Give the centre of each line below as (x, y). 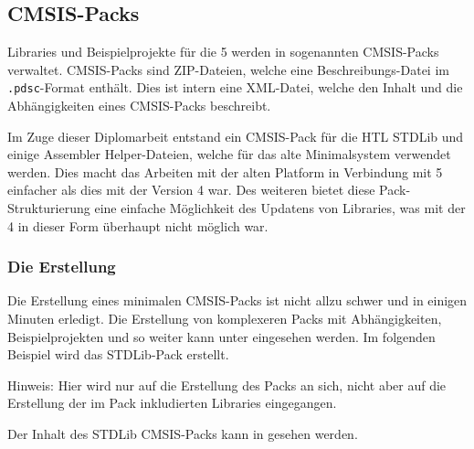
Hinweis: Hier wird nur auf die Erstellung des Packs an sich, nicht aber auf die (227, 385)
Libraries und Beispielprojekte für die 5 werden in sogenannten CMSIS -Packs (223, 52)
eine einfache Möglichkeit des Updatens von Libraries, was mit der (280, 208)
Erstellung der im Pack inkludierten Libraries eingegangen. (172, 403)
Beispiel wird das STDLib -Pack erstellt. (118, 354)
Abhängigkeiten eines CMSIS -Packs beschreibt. (139, 106)
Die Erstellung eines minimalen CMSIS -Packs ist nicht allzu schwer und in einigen (237, 300)
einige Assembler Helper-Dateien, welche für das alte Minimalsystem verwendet (229, 154)
